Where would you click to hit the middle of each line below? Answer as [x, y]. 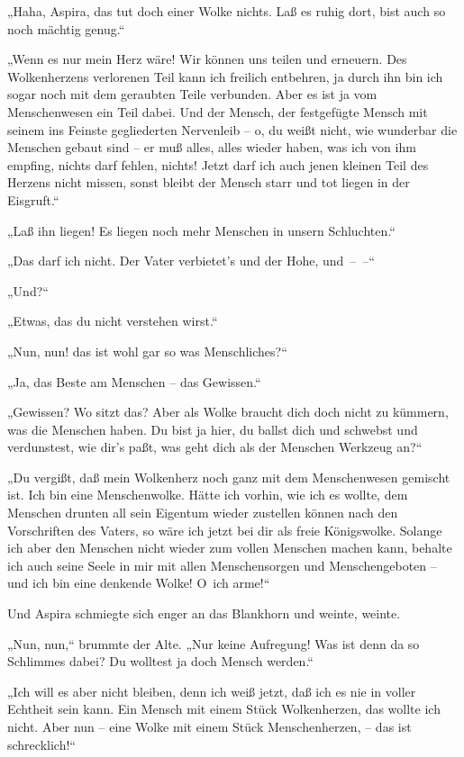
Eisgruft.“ [33, 199]
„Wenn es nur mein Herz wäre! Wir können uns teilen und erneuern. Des [207, 59]
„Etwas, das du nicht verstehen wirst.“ [113, 321]
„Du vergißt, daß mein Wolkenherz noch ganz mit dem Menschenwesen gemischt [229, 477]
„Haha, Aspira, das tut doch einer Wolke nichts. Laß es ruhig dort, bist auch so [227, 11]
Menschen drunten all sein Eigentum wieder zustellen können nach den [203, 513]
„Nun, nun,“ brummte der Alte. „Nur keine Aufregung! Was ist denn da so [214, 643]
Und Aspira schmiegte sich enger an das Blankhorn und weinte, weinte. [204, 613]
